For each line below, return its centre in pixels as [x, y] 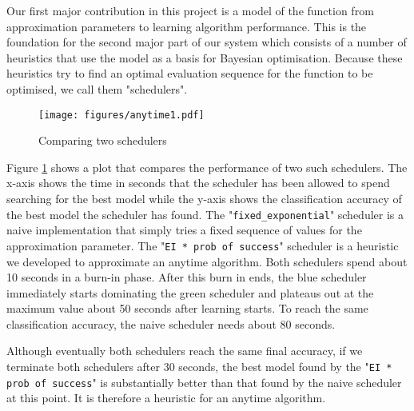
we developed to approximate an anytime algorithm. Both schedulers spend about [207, 261]
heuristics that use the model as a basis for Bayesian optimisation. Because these [205, 57]
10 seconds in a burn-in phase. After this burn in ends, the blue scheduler [187, 277]
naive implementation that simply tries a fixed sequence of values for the [184, 230]
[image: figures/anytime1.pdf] [121, 115]
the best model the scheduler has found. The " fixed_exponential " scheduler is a [205, 214]
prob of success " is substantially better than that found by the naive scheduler [204, 382]
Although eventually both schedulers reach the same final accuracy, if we [185, 351]
